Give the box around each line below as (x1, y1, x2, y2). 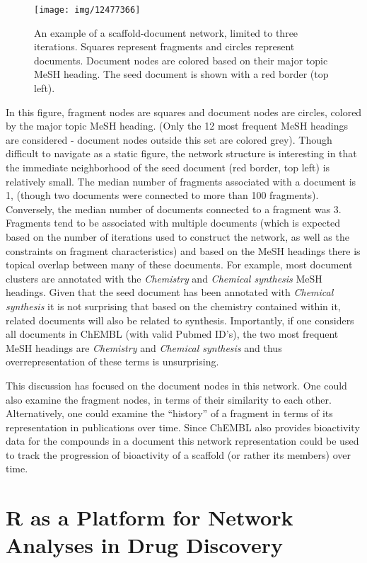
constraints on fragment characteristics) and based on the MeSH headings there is (6, 243, 361, 258)
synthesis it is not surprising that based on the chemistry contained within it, (6, 298, 341, 313)
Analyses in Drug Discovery (6, 530, 283, 559)
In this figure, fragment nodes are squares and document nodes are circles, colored (6, 104, 362, 119)
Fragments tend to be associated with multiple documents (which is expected (6, 215, 341, 230)
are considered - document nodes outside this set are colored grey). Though (6, 132, 332, 147)
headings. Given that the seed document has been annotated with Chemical (6, 285, 334, 300)
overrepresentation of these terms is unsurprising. (6, 354, 219, 369)
